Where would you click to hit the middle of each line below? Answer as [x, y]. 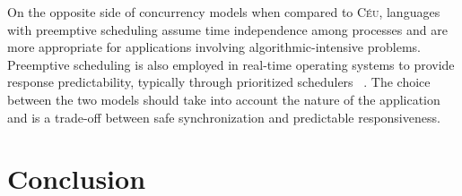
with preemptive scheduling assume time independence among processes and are [227, 29]
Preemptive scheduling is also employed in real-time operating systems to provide [231, 64]
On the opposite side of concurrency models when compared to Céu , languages [224, 12]
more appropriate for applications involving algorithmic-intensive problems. [214, 47]
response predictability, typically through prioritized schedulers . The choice [219, 82]
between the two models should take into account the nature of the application [224, 99]
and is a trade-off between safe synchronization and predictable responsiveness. [224, 117]
